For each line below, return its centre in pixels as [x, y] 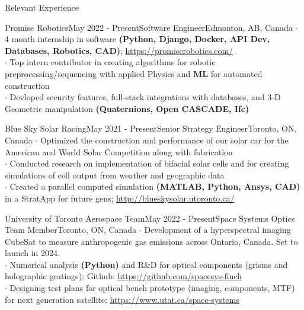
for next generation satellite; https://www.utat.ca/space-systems [122, 299]
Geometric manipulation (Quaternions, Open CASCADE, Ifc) [127, 108]
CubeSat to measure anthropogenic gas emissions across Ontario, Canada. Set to [151, 241]
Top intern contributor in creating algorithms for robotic [113, 62]
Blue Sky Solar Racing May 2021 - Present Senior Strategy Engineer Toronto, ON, [151, 128]
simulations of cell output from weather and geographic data [115, 175]
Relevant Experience [42, 7]
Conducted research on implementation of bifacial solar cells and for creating [149, 163]
